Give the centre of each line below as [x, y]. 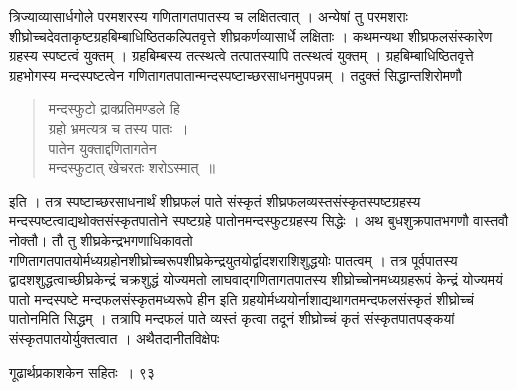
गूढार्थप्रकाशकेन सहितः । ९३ [82, 371]
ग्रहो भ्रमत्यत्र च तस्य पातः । [118, 127]
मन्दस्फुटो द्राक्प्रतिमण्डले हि [114, 108]
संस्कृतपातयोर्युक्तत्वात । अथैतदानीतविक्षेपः [114, 337]
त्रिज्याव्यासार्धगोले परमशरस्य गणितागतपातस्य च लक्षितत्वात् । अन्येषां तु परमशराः [208, 16]
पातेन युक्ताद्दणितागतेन [102, 147]
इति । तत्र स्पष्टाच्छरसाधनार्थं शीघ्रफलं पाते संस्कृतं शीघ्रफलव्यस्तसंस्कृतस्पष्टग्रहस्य [215, 200]
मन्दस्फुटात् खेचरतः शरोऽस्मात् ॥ [131, 167]
